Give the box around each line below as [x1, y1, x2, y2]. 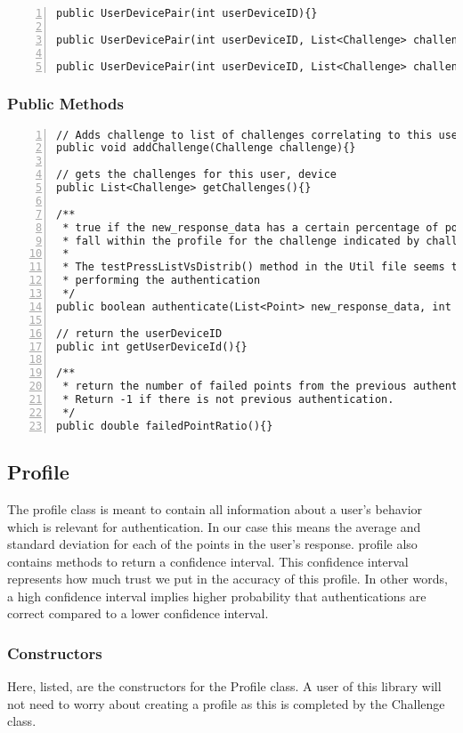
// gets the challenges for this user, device [56, 168, 337, 181]
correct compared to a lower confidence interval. [7, 604, 269, 623]
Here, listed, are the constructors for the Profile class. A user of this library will [7, 677, 442, 696]
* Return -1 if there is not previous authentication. [62, 393, 394, 407]
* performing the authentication [62, 274, 261, 287]
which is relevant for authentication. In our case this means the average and [7, 517, 421, 536]
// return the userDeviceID [56, 326, 223, 340]
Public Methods [7, 93, 124, 115]
